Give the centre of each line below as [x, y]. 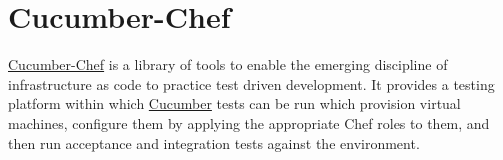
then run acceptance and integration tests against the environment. [214, 142]
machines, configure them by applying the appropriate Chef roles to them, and [249, 122]
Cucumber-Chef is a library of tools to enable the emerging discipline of [228, 64]
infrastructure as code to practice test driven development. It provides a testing [251, 83]
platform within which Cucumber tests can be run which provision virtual [234, 103]
